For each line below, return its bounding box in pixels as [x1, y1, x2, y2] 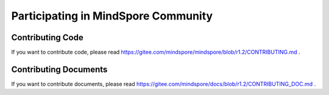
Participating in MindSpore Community [11, 9, 213, 23]
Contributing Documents [11, 64, 108, 74]
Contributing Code [11, 32, 83, 43]
